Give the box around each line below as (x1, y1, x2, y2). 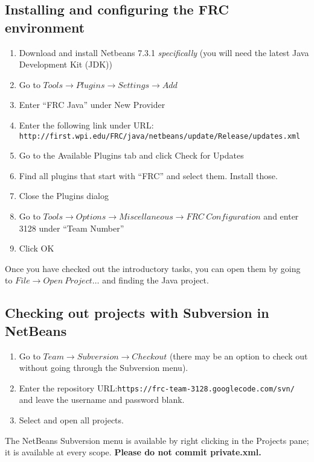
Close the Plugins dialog (19, 189, 109, 202)
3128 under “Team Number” (19, 221, 124, 234)
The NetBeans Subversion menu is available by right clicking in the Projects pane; (5, 434, 309, 446)
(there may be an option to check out (169, 349, 308, 362)
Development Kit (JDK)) (19, 58, 112, 71)
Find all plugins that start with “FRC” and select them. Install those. (19, 169, 278, 182)
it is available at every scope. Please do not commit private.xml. (5, 446, 261, 458)
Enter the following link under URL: (19, 118, 154, 131)
